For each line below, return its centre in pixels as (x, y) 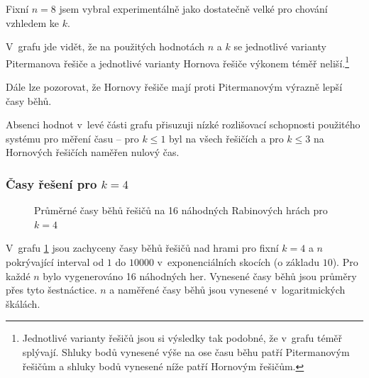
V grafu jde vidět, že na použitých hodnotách (105, 46)
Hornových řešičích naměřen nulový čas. (93, 152)
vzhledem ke (33, 22)
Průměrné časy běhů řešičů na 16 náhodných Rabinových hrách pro (181, 210)
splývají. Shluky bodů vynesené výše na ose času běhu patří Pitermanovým (186, 351)
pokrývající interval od (55, 262)
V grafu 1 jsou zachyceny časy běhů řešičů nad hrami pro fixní (142, 248)
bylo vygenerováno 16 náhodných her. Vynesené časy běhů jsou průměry (200, 276)
